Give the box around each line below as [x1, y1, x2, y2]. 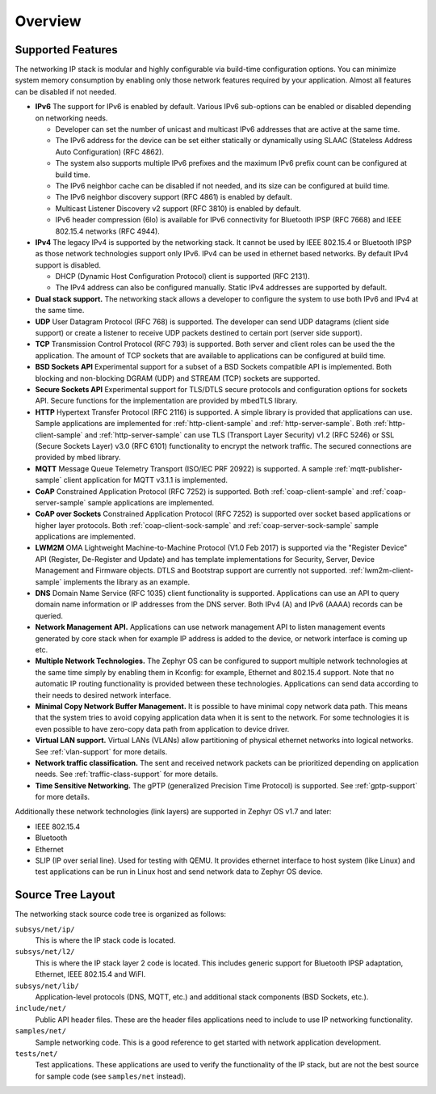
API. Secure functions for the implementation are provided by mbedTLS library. [35, 396, 298, 406]
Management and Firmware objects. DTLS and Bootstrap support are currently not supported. [35, 566, 348, 576]
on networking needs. [35, 113, 108, 123]
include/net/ [15, 1003, 67, 1013]
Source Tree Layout [15, 888, 116, 902]
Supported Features [15, 43, 119, 57]
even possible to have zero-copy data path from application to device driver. [35, 724, 290, 733]
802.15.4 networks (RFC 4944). [55, 226, 161, 236]
